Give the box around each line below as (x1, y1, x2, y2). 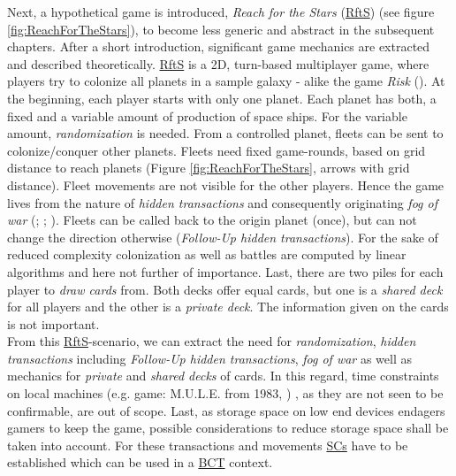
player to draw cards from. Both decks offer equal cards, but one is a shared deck (7, 280, 443, 298)
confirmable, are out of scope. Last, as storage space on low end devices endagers (7, 401, 445, 419)
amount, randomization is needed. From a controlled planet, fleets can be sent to (7, 124, 444, 142)
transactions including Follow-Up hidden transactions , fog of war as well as (7, 349, 413, 367)
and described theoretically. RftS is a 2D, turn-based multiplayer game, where (7, 54, 429, 73)
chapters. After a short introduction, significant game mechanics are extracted (7, 37, 430, 56)
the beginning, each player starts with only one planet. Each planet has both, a (7, 88, 437, 107)
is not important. (7, 314, 100, 333)
